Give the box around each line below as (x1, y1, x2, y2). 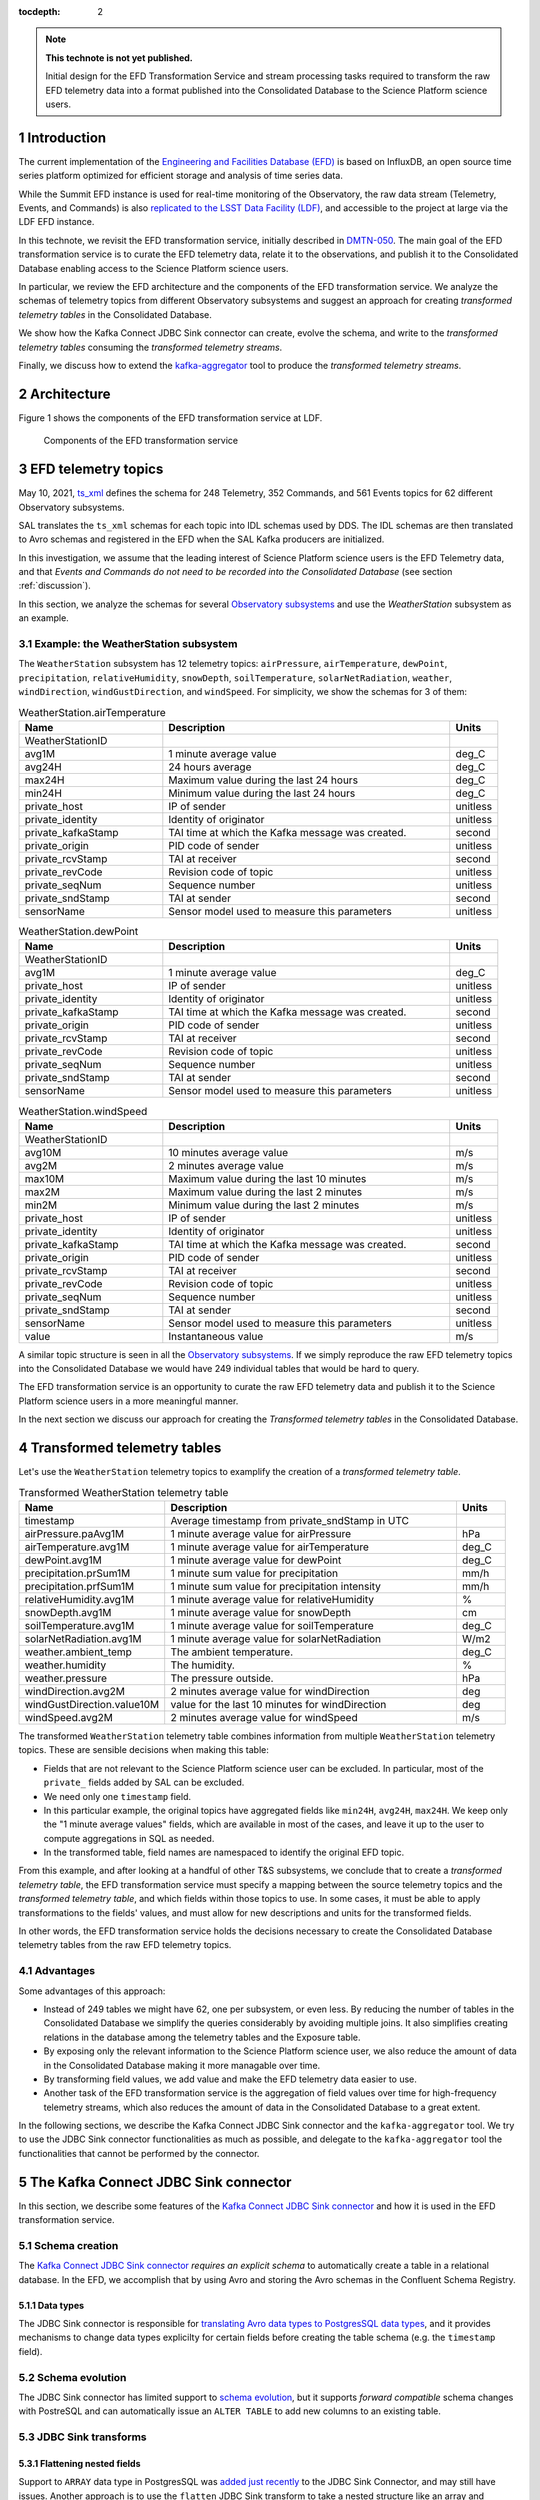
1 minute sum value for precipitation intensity (170, 1579, 382, 1593)
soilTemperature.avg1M (24, 1618, 135, 1632)
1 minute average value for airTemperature (170, 1540, 370, 1554)
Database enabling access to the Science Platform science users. (18, 262, 289, 274)
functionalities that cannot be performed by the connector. (18, 2147, 260, 2159)
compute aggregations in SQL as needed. (43, 1832, 215, 1844)
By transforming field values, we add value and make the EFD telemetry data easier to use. (43, 2073, 417, 2085)
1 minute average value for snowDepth (170, 1605, 352, 1619)
